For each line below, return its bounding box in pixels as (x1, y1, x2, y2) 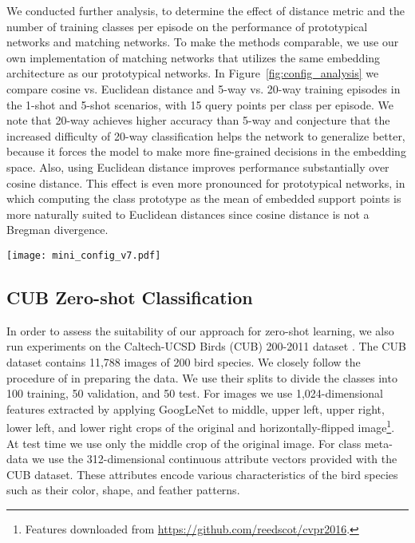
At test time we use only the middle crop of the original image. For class (6, 434, 362, 451)
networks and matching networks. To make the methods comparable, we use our (6, 34, 399, 50)
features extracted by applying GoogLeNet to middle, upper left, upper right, (6, 400, 385, 417)
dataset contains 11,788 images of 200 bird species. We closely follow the (6, 353, 361, 370)
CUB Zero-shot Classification (6, 284, 253, 309)
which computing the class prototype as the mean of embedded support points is (6, 190, 401, 207)
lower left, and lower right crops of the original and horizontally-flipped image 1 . (6, 417, 395, 435)
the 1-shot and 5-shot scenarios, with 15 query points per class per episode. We (6, 96, 393, 113)
